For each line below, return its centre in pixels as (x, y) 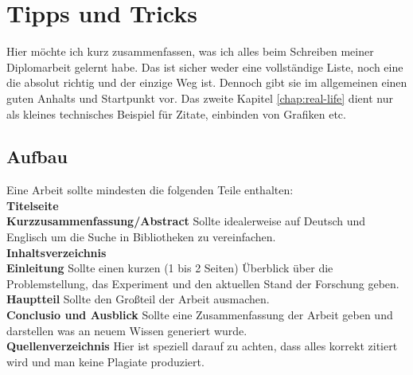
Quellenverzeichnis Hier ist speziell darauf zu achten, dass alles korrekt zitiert (202, 346)
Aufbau (37, 156)
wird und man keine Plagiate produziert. (105, 361)
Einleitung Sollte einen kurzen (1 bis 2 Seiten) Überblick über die (170, 268)
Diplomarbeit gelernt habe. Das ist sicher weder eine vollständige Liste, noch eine (205, 66)
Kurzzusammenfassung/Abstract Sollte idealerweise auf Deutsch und (186, 221)
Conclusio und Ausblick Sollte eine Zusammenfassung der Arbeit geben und (200, 315)
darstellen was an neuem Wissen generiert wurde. (127, 330)
